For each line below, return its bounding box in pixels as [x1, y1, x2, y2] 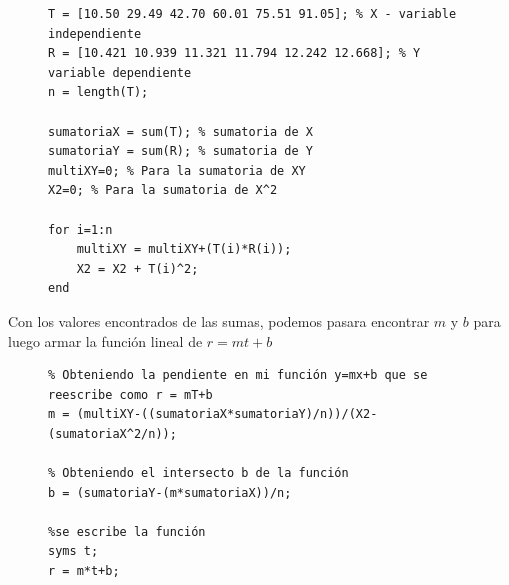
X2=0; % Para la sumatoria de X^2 [48, 183, 278, 198]
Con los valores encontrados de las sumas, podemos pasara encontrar [8, 310, 430, 331]
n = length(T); [48, 85, 149, 100]
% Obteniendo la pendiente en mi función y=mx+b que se [48, 368, 428, 383]
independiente [48, 26, 142, 41]
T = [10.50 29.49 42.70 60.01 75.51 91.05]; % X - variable [48, 7, 457, 21]
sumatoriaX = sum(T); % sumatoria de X [48, 124, 313, 139]
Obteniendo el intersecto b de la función [62, 466, 349, 481]
